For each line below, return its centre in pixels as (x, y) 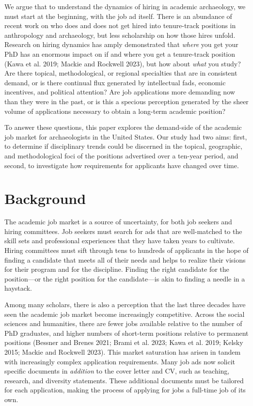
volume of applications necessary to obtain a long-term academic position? (115, 111)
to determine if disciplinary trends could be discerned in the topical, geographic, (123, 146)
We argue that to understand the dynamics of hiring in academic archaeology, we (125, 6)
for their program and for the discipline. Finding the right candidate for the (117, 269)
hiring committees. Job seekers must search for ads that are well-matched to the (123, 231)
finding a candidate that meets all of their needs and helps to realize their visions (125, 259)
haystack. (18, 288)
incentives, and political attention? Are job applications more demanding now (120, 92)
